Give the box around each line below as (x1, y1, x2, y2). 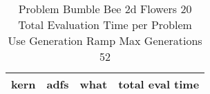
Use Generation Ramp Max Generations (8, 32, 202, 48)
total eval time (118, 76, 200, 92)
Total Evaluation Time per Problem (18, 17, 192, 32)
